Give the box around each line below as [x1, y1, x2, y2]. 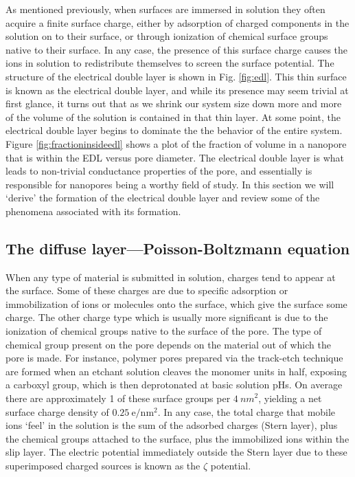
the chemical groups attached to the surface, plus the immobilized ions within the [5, 431, 350, 445]
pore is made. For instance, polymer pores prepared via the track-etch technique [5, 351, 343, 365]
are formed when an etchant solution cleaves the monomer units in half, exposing [5, 364, 347, 378]
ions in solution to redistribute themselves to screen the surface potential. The [5, 56, 334, 70]
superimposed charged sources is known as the [5, 458, 201, 473]
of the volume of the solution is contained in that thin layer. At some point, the [5, 109, 341, 124]
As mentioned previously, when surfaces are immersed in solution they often [5, 2, 325, 16]
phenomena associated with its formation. [5, 203, 181, 218]
